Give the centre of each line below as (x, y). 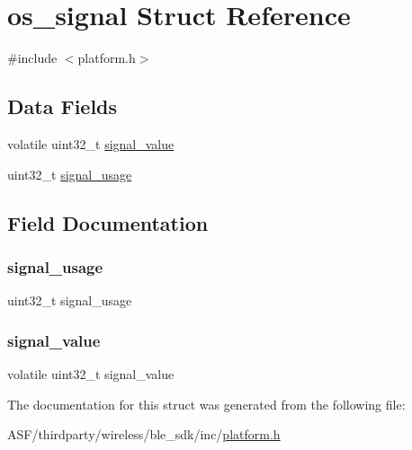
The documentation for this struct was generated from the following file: (206, 404)
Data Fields (63, 106)
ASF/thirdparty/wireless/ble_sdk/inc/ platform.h (144, 434)
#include (32, 58)
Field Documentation (108, 222)
